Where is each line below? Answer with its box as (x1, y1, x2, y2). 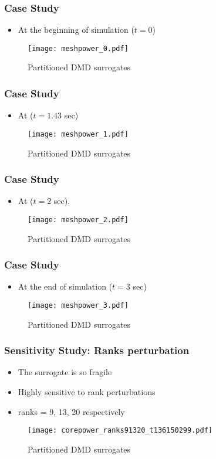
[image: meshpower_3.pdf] (28, 301, 129, 310)
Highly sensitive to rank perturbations (18, 386, 156, 398)
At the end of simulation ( (18, 280, 113, 293)
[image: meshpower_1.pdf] (28, 130, 129, 138)
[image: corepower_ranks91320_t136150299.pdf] (28, 426, 212, 435)
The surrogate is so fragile (18, 366, 112, 378)
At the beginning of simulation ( (18, 23, 134, 36)
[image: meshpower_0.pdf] (28, 44, 129, 53)
